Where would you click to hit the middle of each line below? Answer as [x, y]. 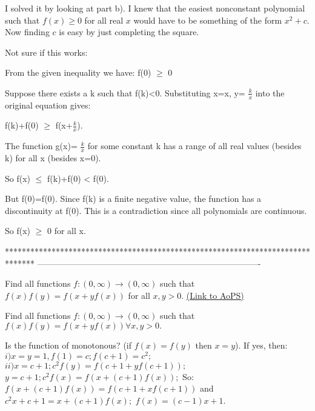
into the [270, 92]
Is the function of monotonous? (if [68, 345]
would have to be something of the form [208, 20]
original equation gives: [48, 105]
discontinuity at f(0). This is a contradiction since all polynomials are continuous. [156, 210]
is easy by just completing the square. [129, 32]
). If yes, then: [261, 345]
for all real [104, 20]
